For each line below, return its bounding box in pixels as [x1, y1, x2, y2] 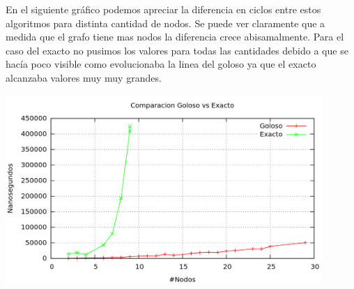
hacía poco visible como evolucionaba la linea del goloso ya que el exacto [6, 57, 316, 71]
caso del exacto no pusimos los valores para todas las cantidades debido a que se [6, 43, 348, 57]
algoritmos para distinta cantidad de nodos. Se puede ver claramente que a [6, 15, 325, 30]
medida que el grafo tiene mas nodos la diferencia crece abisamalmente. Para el [6, 29, 344, 44]
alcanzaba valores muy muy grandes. [6, 70, 162, 84]
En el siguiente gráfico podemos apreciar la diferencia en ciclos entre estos [6, 2, 321, 16]
